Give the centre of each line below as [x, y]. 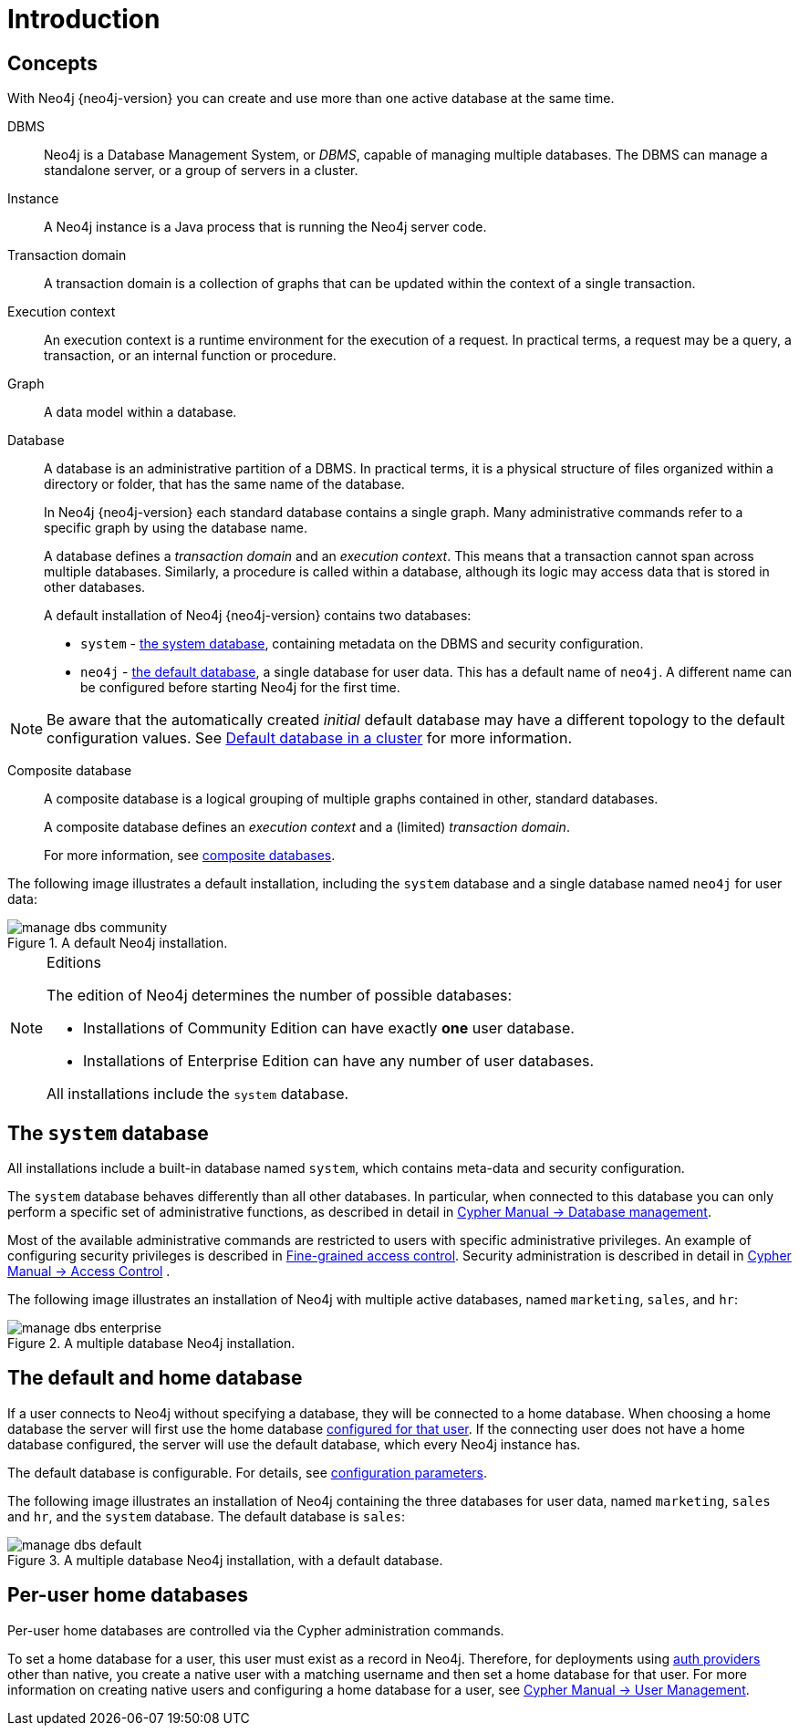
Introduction [84, 19]
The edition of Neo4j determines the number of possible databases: [280, 996]
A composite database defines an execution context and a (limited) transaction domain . [307, 827]
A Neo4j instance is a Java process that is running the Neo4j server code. [265, 227]
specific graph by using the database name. [176, 528]
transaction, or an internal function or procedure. [190, 356]
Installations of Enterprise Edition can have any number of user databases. [339, 1061]
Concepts [52, 63]
